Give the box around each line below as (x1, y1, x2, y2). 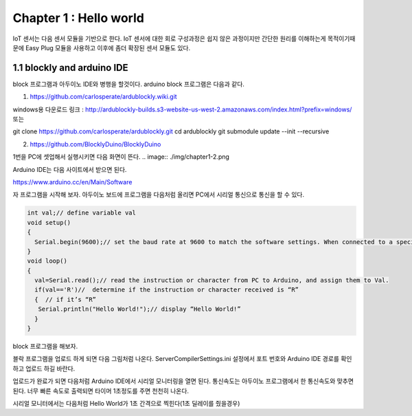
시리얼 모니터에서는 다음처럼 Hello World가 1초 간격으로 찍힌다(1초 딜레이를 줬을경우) (12, 399, 240, 407)
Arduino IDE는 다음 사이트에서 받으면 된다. (12, 165, 127, 173)
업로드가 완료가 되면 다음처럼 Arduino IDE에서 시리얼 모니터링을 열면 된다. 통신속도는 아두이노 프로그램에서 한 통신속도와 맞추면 (12, 377, 354, 385)
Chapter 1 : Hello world (12, 10, 144, 25)
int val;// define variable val (27, 209, 137, 217)
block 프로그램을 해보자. (12, 342, 78, 351)
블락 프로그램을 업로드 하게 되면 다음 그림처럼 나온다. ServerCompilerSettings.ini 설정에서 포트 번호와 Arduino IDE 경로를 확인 (12, 355, 352, 363)
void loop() (27, 257, 68, 265)
